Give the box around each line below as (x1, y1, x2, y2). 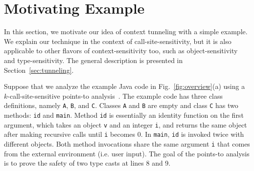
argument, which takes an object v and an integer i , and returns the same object (4, 119, 247, 129)
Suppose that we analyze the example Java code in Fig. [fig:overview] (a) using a (4, 81, 245, 91)
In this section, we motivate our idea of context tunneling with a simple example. (4, 26, 248, 37)
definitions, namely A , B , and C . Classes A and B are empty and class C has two (4, 100, 238, 110)
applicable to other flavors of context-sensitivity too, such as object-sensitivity (4, 45, 238, 56)
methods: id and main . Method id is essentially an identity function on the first (4, 109, 244, 120)
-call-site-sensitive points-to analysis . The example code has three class (7, 90, 223, 101)
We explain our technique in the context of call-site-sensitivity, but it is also (4, 36, 231, 46)
